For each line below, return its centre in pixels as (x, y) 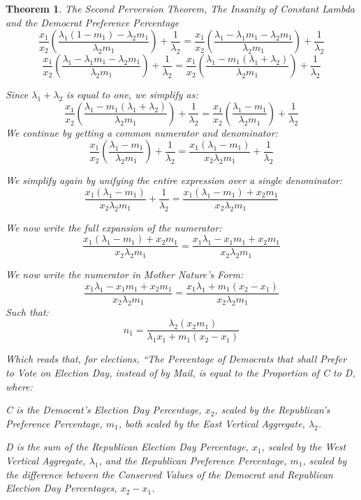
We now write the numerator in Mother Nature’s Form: (125, 274)
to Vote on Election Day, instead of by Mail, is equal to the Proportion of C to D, (180, 372)
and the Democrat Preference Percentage (93, 22)
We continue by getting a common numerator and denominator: (142, 132)
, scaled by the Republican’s (272, 410)
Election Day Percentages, (61, 488)
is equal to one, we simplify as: (132, 94)
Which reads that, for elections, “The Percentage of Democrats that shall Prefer (176, 359)
